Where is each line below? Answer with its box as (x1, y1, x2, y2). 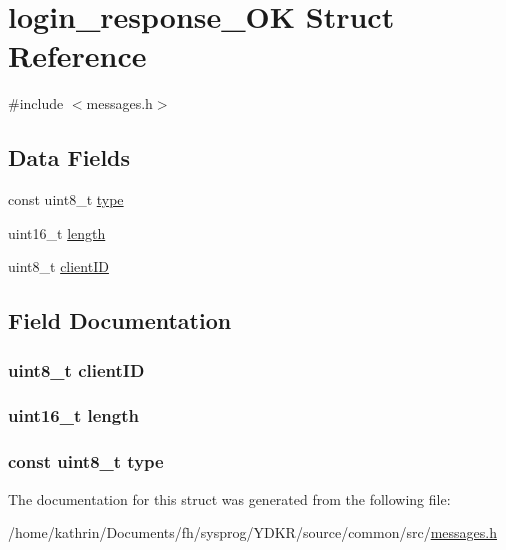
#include (8, 93, 64, 114)
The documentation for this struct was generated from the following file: (8, 488, 451, 509)
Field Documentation (8, 305, 232, 336)
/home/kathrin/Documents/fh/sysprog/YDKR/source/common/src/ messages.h (8, 522, 498, 543)
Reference (8, 35, 147, 76)
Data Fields (8, 142, 131, 173)
